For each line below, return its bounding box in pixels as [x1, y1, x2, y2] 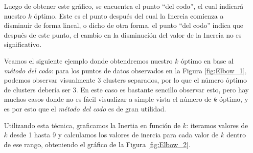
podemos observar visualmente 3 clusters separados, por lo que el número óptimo [4, 75, 247, 85]
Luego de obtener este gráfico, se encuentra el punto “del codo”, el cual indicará [4, 1, 244, 11]
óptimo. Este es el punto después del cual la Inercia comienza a [34, 10, 224, 21]
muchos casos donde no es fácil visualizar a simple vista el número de [4, 94, 211, 104]
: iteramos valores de [186, 120, 248, 130]
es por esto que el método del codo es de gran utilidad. [4, 103, 166, 113]
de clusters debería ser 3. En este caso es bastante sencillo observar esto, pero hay [4, 84, 249, 94]
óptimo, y [219, 94, 249, 104]
